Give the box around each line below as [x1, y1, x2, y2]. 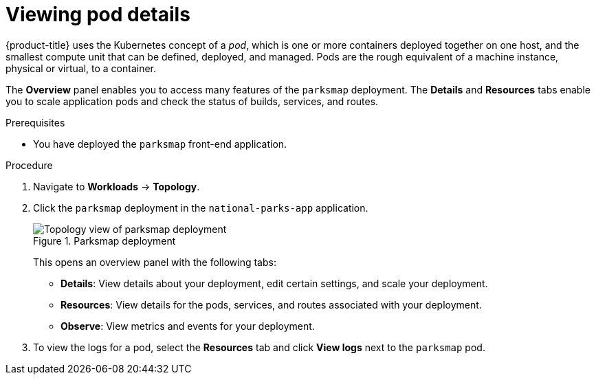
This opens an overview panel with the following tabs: [33, 256, 276, 268]
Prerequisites [5, 116, 65, 128]
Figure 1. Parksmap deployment [33, 234, 176, 247]
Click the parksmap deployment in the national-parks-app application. [33, 201, 368, 214]
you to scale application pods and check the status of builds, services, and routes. [5, 95, 379, 107]
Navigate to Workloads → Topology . [33, 180, 200, 192]
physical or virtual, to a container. [5, 62, 157, 74]
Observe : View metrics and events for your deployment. [60, 320, 315, 332]
